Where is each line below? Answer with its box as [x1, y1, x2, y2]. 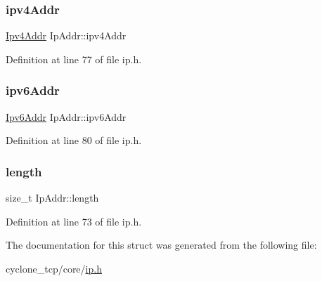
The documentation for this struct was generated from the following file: [6, 237, 317, 252]
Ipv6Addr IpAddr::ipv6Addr [6, 109, 127, 124]
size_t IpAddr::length [6, 190, 99, 205]
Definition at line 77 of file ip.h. [6, 51, 142, 66]
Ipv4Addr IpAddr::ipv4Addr [6, 28, 127, 43]
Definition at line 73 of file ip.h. [6, 214, 142, 228]
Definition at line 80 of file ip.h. [6, 133, 142, 148]
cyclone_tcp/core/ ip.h [6, 261, 102, 275]
